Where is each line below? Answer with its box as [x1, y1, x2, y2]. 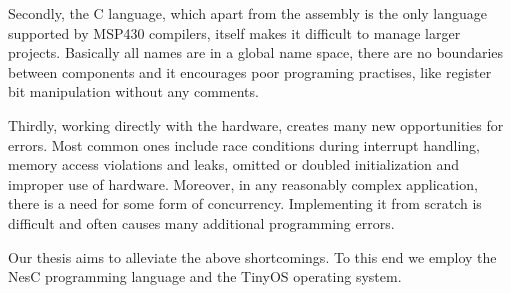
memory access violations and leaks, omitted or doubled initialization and [8, 154, 460, 175]
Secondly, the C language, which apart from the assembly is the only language [8, 3, 488, 23]
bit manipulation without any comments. [8, 81, 259, 102]
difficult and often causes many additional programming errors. [8, 212, 395, 233]
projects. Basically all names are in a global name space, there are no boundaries [8, 42, 504, 63]
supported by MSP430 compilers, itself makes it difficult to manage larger [8, 22, 461, 43]
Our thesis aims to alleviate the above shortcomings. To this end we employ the [8, 246, 497, 267]
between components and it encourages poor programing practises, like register [8, 61, 492, 82]
